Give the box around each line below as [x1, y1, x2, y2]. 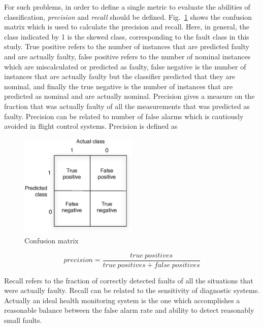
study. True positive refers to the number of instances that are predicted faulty [4, 41, 249, 52]
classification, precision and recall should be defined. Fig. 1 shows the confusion [4, 11, 252, 22]
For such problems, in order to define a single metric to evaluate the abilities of [4, 2, 250, 12]
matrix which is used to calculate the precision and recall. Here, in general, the [4, 21, 250, 32]
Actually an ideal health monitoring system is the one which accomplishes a [4, 295, 240, 305]
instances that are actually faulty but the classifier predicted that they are [4, 71, 236, 82]
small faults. [4, 315, 42, 325]
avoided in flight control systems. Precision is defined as [4, 121, 178, 131]
